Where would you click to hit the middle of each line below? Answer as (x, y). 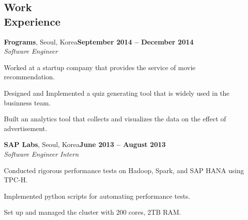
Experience (32, 21)
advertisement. (26, 128)
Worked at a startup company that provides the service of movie (100, 67)
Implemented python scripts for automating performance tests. (97, 196)
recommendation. (30, 77)
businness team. (27, 102)
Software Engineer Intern (41, 154)
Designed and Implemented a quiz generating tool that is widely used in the (117, 93)
